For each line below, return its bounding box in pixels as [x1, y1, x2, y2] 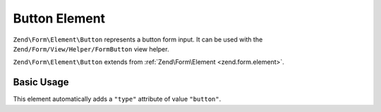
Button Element [13, 11, 106, 26]
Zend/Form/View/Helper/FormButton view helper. [13, 44, 169, 53]
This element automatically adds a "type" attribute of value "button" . [13, 95, 222, 104]
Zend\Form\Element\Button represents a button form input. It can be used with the [13, 35, 263, 44]
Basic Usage [13, 76, 69, 88]
